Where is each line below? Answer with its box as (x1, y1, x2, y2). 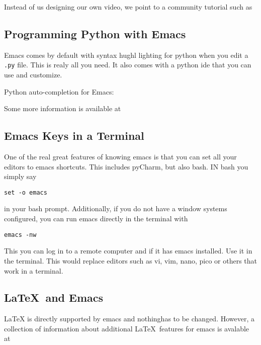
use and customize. (4, 69, 62, 80)
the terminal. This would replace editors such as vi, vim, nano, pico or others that (4, 255, 257, 266)
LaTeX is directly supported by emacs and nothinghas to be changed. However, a (4, 313, 254, 324)
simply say (4, 171, 37, 182)
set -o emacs (4, 189, 47, 196)
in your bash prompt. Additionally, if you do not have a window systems (4, 203, 227, 214)
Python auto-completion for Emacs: (4, 86, 114, 97)
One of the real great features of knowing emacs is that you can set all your (4, 151, 237, 162)
